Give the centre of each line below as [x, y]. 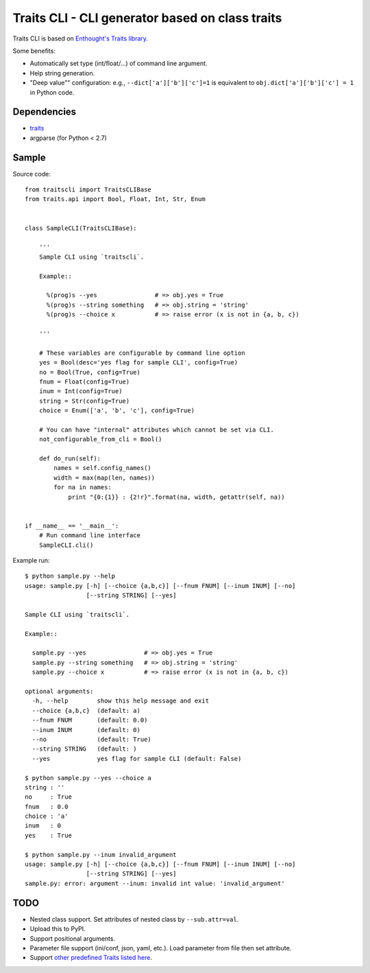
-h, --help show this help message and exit [120, 701]
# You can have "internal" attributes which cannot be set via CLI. [156, 430]
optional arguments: [59, 692]
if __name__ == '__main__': [72, 526]
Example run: [32, 560]
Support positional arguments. [73, 938]
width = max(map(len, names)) [104, 478]
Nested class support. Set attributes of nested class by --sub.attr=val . [134, 919]
